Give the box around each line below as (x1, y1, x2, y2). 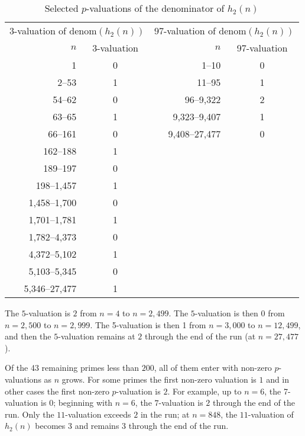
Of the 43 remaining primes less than (5, 361, 139, 374)
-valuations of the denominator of (86, 1, 225, 15)
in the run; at (140, 408, 190, 420)
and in (266, 373, 290, 385)
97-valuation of (154, 24, 216, 37)
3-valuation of (9, 24, 67, 37)
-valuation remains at (58, 330, 135, 342)
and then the (5, 330, 51, 342)
